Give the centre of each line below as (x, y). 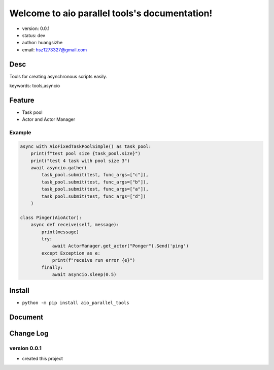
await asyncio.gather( (59, 168)
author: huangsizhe (42, 43)
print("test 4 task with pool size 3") (80, 161)
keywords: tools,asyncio (35, 86)
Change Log (29, 334)
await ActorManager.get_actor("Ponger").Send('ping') (120, 246)
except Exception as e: (71, 253)
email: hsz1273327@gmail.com (55, 50)
